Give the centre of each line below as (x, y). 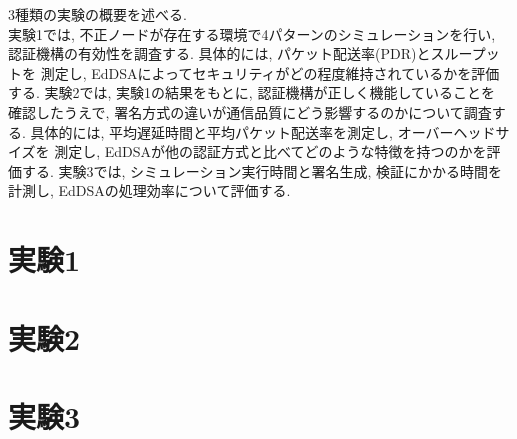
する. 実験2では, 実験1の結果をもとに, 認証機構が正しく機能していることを (251, 92)
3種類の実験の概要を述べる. (97, 14)
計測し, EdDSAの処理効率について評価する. (149, 190)
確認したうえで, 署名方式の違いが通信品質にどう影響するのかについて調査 (250, 111)
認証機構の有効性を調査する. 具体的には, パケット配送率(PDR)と (219, 53)
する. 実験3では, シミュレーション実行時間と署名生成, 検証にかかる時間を (262, 170)
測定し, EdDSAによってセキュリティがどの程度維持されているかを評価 (270, 72)
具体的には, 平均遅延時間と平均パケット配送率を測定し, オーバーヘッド (263, 131)
